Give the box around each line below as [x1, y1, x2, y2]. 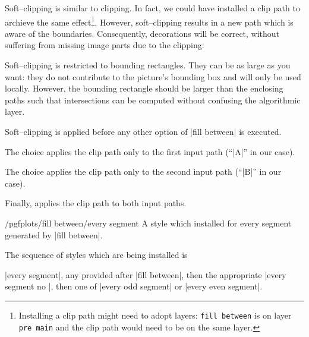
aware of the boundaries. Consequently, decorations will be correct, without [5, 27, 280, 39]
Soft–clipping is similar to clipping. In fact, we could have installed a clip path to [5, 2, 300, 14]
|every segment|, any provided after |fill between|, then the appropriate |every [5, 268, 286, 281]
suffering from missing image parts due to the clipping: [5, 39, 204, 51]
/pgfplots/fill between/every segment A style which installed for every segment [5, 216, 292, 229]
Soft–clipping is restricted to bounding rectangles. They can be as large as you [5, 59, 291, 71]
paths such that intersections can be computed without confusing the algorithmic [5, 93, 301, 106]
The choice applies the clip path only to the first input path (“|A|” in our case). [5, 145, 295, 158]
